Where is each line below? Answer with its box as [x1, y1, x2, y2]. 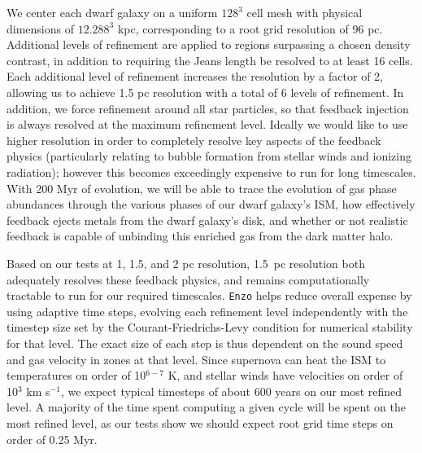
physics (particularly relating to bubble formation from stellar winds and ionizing [7, 147, 412, 165]
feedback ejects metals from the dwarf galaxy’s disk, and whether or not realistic [7, 211, 408, 228]
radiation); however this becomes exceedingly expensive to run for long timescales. [7, 163, 416, 180]
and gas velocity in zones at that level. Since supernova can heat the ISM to [7, 350, 386, 367]
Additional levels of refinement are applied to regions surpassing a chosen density [7, 36, 411, 53]
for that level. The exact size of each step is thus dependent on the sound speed [7, 334, 403, 351]
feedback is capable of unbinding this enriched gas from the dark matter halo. [7, 227, 394, 244]
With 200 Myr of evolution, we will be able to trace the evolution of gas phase [7, 179, 397, 196]
